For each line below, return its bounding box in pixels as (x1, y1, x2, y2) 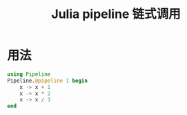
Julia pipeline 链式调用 (51, 6, 181, 22)
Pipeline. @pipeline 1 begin (7, 77, 88, 84)
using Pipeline (7, 70, 51, 78)
